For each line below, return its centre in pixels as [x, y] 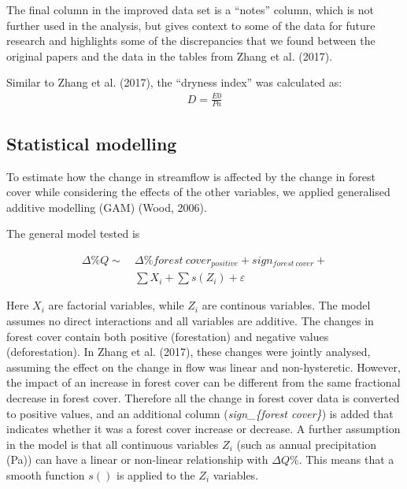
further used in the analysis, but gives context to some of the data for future [191, 25]
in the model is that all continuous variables [113, 444]
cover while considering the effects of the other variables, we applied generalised [198, 192]
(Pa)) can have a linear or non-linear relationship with [137, 459]
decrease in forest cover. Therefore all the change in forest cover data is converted [203, 398]
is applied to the [156, 474]
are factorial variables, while [116, 305]
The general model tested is [73, 233]
